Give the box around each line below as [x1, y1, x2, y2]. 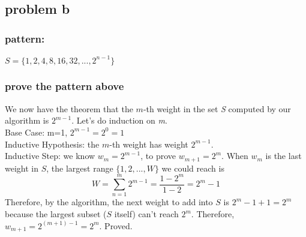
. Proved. [99, 219, 133, 232]
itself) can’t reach [114, 208, 179, 220]
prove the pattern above [5, 79, 124, 94]
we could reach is [161, 161, 224, 174]
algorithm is [5, 114, 49, 127]
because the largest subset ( [5, 208, 107, 220]
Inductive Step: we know [5, 149, 95, 162]
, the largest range [46, 161, 113, 174]
